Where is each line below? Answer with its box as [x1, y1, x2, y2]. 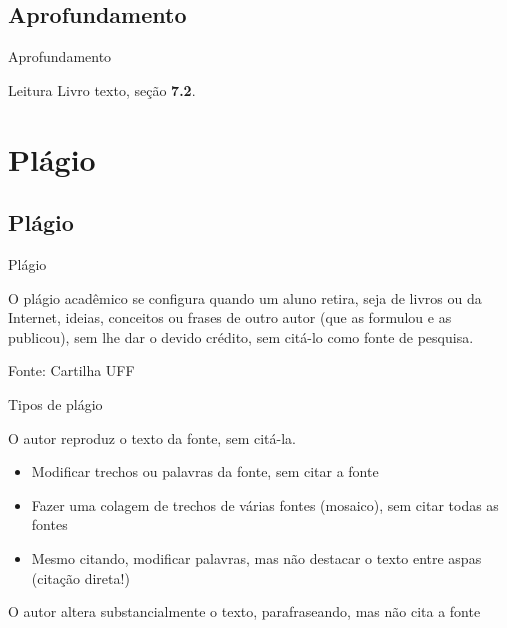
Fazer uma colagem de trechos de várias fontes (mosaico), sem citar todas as [31, 494, 499, 515]
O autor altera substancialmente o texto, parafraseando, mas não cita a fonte [8, 601, 481, 622]
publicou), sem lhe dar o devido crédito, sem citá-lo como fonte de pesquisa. [8, 326, 474, 347]
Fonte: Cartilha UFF [8, 360, 135, 381]
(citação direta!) [31, 567, 130, 588]
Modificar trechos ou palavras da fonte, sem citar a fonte [31, 461, 379, 482]
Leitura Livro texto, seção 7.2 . [8, 79, 196, 100]
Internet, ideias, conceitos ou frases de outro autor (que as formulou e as [8, 307, 452, 328]
